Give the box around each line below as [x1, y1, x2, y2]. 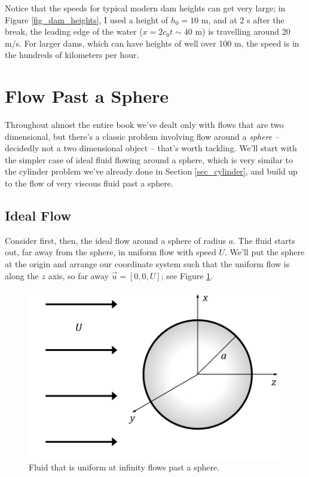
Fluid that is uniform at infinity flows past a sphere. [29, 461, 220, 473]
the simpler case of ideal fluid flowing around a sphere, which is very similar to [5, 153, 293, 166]
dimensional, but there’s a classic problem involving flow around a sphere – [5, 130, 279, 142]
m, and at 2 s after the [201, 13, 284, 26]
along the [5, 269, 39, 282]
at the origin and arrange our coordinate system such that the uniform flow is [5, 258, 290, 270]
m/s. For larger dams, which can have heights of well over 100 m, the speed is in [5, 36, 299, 49]
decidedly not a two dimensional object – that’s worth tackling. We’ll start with [5, 142, 297, 154]
